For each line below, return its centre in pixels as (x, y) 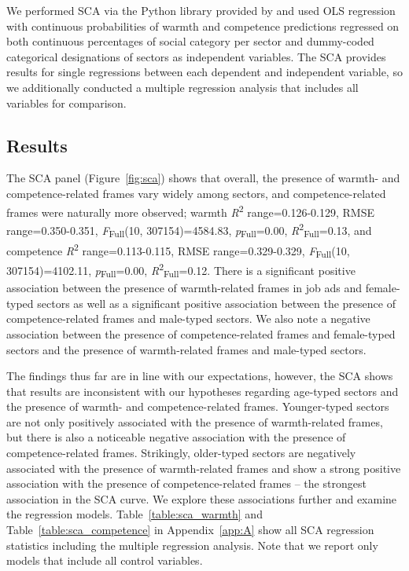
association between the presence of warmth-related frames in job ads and (184, 288)
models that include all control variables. (105, 560)
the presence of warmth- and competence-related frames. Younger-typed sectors (198, 406)
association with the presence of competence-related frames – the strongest (186, 483)
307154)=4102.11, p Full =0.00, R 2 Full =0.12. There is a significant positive (181, 270)
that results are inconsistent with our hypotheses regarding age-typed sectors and (203, 391)
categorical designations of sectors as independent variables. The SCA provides (196, 56)
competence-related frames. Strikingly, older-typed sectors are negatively (181, 453)
